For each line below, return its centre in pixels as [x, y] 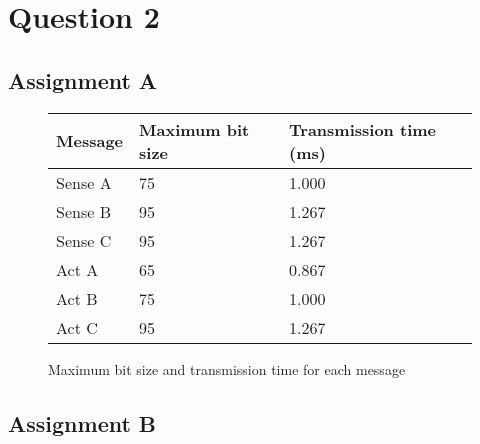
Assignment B [82, 422]
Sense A [84, 182]
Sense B [83, 211]
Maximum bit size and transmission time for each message [227, 368]
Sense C [84, 240]
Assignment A [83, 79]
